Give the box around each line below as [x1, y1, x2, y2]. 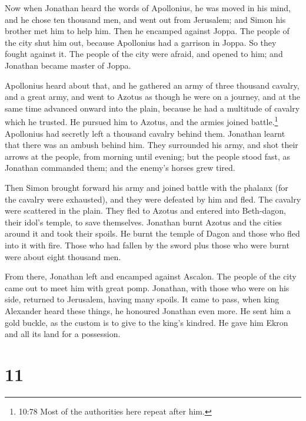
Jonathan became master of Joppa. [5, 59, 131, 71]
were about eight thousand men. [5, 250, 121, 262]
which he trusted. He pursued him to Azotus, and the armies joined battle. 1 [5, 114, 278, 127]
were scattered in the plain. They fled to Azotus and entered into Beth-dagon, [5, 204, 287, 217]
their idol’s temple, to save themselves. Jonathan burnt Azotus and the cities [5, 215, 282, 228]
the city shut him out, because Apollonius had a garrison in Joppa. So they [5, 36, 277, 48]
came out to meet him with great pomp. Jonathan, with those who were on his [5, 281, 290, 294]
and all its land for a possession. [5, 328, 121, 340]
